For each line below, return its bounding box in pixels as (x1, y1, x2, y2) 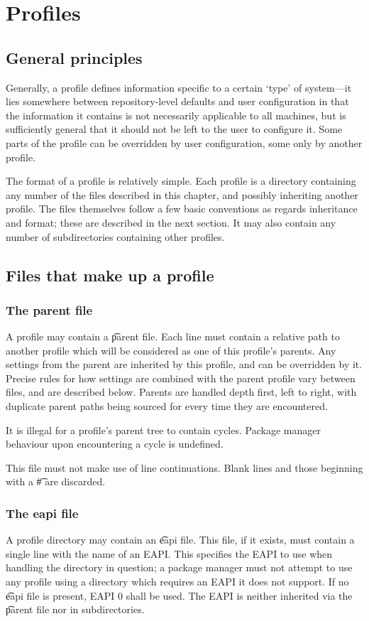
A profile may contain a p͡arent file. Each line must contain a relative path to (6, 329, 340, 344)
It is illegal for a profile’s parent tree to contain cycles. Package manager (6, 422, 321, 437)
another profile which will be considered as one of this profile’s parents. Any (6, 342, 336, 357)
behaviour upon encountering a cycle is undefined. (6, 436, 224, 451)
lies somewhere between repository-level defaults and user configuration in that (6, 94, 349, 109)
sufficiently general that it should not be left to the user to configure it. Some (6, 121, 343, 136)
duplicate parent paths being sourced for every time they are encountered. (6, 399, 328, 414)
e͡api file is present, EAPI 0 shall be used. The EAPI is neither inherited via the (6, 588, 353, 603)
